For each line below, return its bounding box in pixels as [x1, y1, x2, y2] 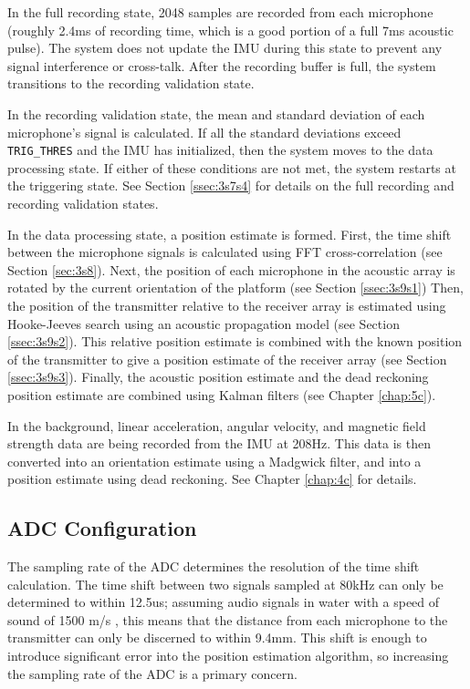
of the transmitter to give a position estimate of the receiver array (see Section [7, 349, 447, 368]
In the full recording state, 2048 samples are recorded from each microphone [7, 3, 433, 21]
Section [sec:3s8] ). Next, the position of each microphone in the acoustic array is [7, 260, 455, 279]
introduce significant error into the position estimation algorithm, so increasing [7, 646, 449, 665]
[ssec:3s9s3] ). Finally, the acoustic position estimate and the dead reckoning [7, 367, 429, 386]
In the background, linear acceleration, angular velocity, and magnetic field [7, 416, 426, 435]
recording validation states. [7, 194, 159, 212]
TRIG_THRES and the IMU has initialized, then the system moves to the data [7, 140, 433, 159]
